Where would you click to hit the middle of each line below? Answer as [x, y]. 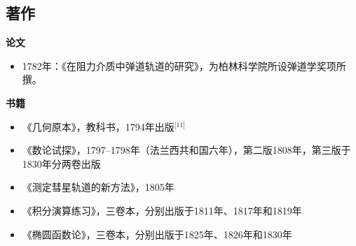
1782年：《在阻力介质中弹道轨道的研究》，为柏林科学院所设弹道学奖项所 [184, 65]
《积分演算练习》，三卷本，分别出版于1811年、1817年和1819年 [162, 210]
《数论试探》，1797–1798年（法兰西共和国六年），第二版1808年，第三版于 [186, 150]
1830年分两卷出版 [61, 163]
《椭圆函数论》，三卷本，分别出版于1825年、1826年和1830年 [157, 234]
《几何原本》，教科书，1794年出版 [98, 126]
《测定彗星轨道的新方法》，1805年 [98, 187]
